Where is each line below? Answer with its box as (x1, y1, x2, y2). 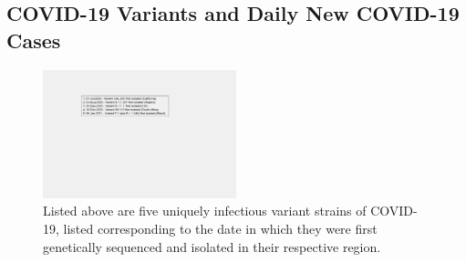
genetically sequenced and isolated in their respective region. (43, 237, 381, 256)
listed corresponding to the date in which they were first (63, 218, 378, 237)
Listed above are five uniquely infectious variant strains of (43, 201, 367, 220)
